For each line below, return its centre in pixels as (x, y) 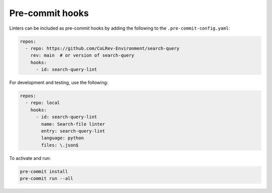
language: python (62, 138)
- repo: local (43, 103)
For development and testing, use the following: (59, 82)
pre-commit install (44, 171)
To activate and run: (30, 158)
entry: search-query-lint (73, 131)
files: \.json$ (60, 145)
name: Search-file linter (73, 124)
